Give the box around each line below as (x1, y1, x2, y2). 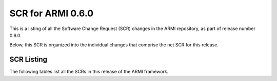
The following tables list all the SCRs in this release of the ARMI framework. (9, 69, 169, 75)
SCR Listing (9, 55, 48, 64)
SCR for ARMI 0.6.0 (9, 8, 94, 19)
